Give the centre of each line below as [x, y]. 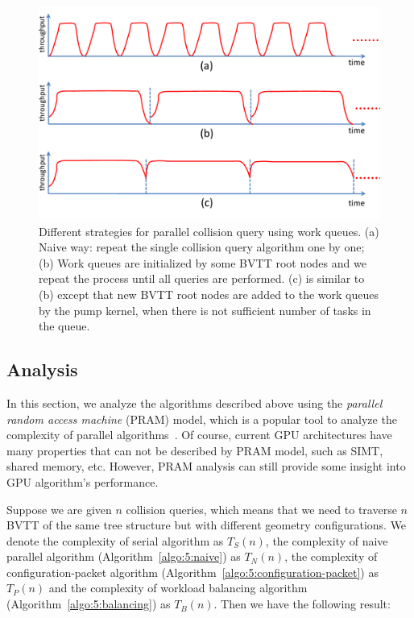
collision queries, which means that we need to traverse [261, 509]
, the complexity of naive [327, 540]
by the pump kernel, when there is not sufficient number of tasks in [205, 310]
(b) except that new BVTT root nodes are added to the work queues [209, 294]
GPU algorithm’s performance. [83, 481]
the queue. [64, 326]
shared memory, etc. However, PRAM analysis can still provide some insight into [206, 466]
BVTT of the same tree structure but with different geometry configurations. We [207, 525]
